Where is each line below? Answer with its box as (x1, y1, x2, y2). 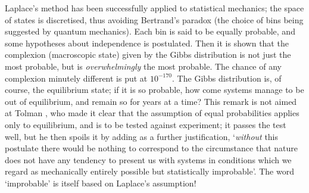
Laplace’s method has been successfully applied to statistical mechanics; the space (5, 2, 304, 14)
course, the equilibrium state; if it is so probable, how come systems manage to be (5, 83, 304, 96)
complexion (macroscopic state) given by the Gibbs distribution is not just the (5, 48, 291, 61)
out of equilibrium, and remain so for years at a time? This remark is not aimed (5, 95, 297, 107)
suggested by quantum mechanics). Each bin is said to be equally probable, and (5, 25, 295, 38)
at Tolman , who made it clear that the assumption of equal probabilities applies (5, 107, 299, 119)
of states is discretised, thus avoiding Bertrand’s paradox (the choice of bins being (5, 13, 304, 26)
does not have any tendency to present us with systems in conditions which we (5, 153, 292, 166)
